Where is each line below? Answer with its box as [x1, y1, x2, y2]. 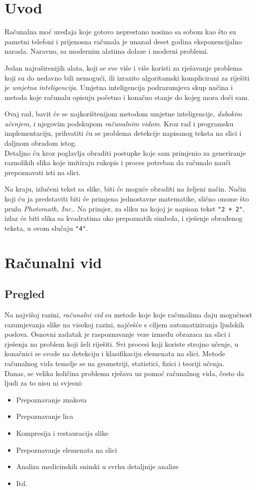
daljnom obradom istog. [4, 138, 77, 148]
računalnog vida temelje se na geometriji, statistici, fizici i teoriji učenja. [4, 358, 225, 369]
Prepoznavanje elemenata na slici [16, 444, 117, 455]
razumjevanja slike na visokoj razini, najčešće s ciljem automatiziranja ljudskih [4, 319, 244, 329]
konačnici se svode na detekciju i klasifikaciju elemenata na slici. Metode [4, 348, 226, 359]
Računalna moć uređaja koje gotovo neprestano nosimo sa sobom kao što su [4, 26, 236, 37]
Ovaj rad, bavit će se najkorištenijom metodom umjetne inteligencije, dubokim [4, 108, 242, 119]
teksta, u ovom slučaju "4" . [4, 222, 88, 233]
